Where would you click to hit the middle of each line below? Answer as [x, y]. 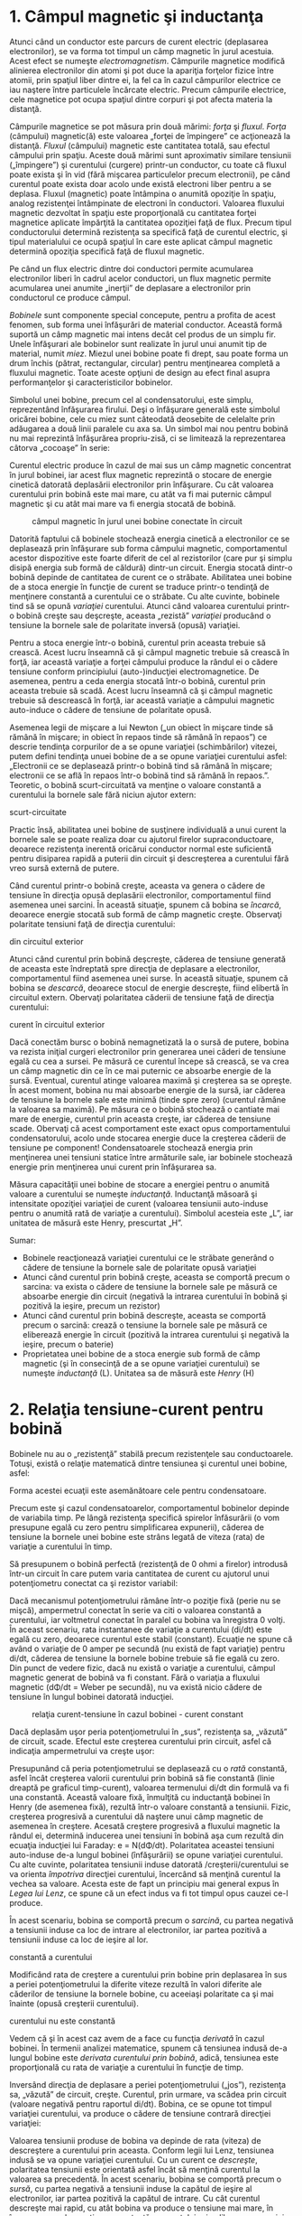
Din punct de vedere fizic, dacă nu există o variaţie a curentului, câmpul [142, 1667]
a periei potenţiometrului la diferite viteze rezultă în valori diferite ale [136, 1984]
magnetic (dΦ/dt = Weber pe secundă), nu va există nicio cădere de [136, 1686]
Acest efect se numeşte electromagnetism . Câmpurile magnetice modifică [147, 61]
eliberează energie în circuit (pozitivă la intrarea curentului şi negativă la [156, 1334]
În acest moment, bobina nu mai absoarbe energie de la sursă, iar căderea [147, 1090]
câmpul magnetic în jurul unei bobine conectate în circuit [137, 521]
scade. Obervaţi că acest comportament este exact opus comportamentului [150, 1128]
